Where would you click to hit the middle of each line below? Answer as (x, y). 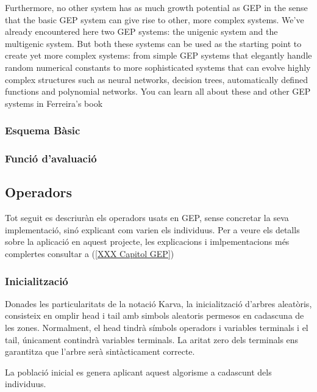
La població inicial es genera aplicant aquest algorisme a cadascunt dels (138, 372)
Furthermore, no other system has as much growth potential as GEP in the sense (156, 7)
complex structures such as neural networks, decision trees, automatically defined (156, 79)
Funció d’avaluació (51, 158)
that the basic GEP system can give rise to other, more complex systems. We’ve (155, 19)
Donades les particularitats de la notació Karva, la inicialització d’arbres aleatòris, (158, 303)
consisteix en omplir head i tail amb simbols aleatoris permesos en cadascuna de (155, 315)
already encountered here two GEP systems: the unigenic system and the (141, 31)
